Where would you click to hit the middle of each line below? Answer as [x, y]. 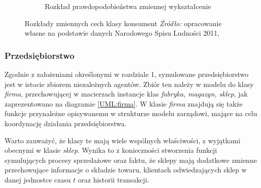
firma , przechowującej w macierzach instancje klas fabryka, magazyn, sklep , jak [126, 94]
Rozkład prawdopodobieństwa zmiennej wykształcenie [128, 6]
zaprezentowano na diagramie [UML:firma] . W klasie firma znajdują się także [124, 103]
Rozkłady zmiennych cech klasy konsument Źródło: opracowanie [123, 23]
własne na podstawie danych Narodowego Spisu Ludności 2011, [122, 33]
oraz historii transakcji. [113, 179]
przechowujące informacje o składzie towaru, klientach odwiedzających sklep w [126, 170]
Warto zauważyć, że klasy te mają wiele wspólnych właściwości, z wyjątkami [122, 140]
